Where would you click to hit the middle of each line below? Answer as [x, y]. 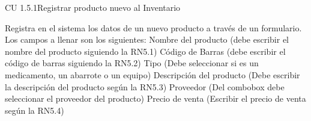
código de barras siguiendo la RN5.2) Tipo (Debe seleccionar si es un [132, 63]
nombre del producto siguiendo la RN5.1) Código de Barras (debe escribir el [145, 51]
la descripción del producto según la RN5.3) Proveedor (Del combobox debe [145, 86]
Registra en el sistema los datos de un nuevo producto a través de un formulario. [153, 27]
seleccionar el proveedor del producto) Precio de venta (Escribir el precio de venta [155, 98]
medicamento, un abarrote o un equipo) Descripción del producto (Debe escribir [152, 74]
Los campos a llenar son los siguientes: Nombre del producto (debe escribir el [147, 39]
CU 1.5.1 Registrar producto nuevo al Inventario [93, 7]
